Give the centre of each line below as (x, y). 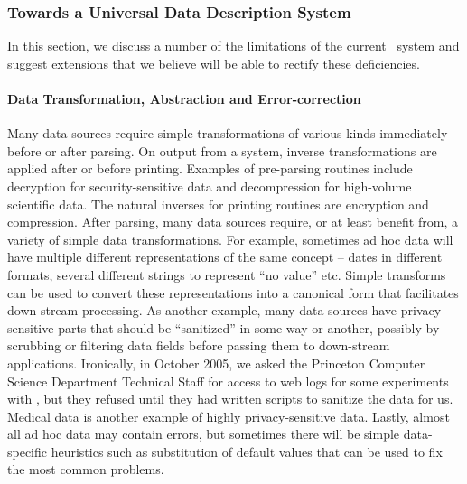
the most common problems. (86, 469)
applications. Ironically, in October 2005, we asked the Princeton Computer (216, 363)
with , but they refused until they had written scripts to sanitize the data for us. (230, 399)
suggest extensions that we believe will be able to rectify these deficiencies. (214, 63)
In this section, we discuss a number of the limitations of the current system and (233, 46)
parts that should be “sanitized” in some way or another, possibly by (249, 327)
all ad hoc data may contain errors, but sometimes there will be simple (204, 434)
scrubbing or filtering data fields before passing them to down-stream (199, 345)
